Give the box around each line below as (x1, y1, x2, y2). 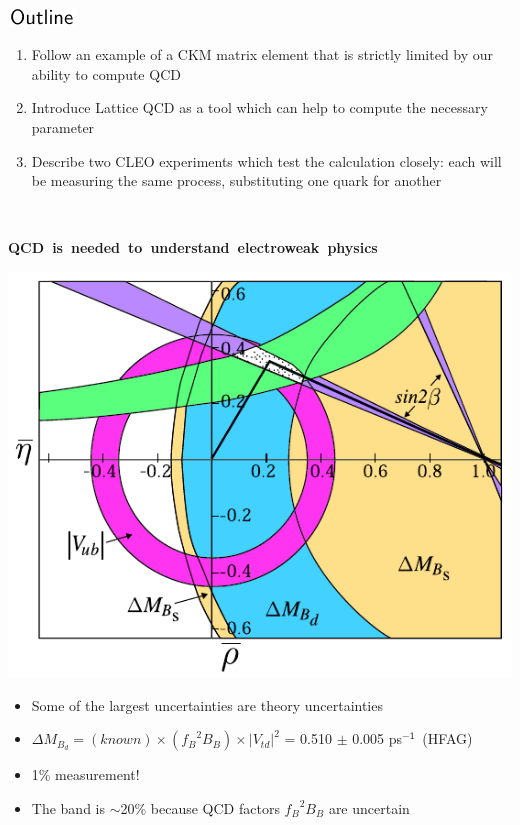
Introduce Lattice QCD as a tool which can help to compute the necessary (31, 97, 488, 118)
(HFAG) (422, 728, 473, 749)
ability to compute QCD (31, 63, 181, 84)
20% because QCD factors (120, 797, 280, 818)
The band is (31, 797, 105, 818)
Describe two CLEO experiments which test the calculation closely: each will (31, 150, 502, 171)
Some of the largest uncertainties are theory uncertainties (31, 694, 383, 715)
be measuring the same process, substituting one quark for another (31, 170, 442, 191)
